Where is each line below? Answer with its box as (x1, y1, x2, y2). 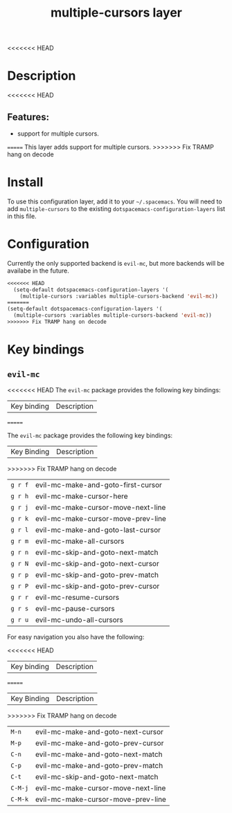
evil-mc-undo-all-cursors (35, 614, 123, 624)
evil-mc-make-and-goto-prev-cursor (35, 738, 164, 748)
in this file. (7, 212, 37, 220)
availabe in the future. (7, 266, 69, 275)
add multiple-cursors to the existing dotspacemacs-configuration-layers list (7, 204, 226, 212)
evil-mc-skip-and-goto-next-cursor (35, 558, 159, 568)
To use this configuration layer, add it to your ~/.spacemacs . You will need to (7, 197, 223, 205)
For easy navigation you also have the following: (7, 632, 145, 641)
